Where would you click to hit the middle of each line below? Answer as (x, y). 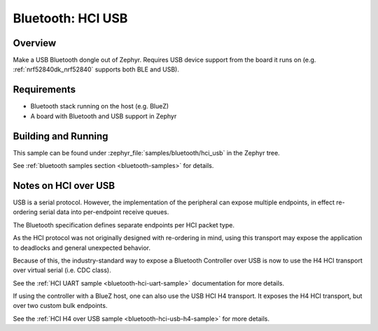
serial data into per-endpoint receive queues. (104, 212)
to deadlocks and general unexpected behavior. (82, 248)
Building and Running (61, 136)
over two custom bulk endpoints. (60, 306)
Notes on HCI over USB (64, 185)
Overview (35, 43)
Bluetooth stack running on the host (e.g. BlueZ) (100, 106)
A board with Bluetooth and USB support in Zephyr (104, 116)
